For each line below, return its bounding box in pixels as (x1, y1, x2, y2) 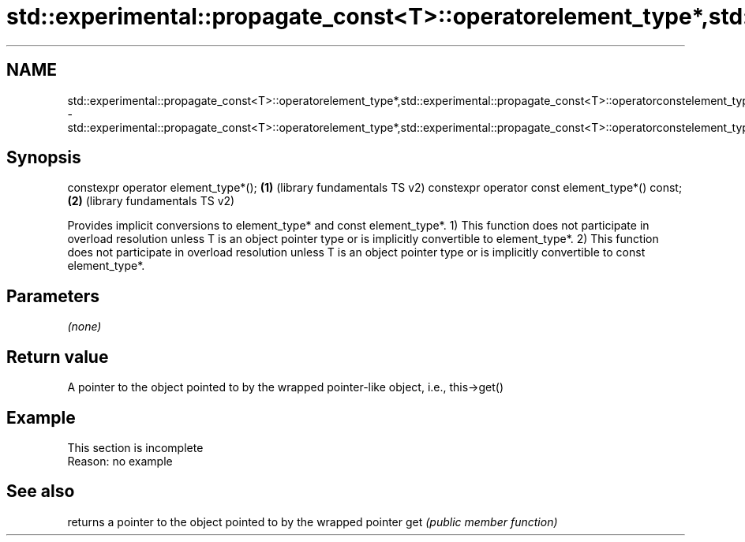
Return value (6, 346, 109, 367)
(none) (67, 320, 102, 334)
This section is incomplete (67, 440, 204, 454)
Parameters (6, 286, 99, 306)
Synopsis (6, 148, 81, 168)
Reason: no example (67, 454, 173, 468)
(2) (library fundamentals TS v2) (67, 194, 235, 208)
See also (6, 481, 75, 502)
